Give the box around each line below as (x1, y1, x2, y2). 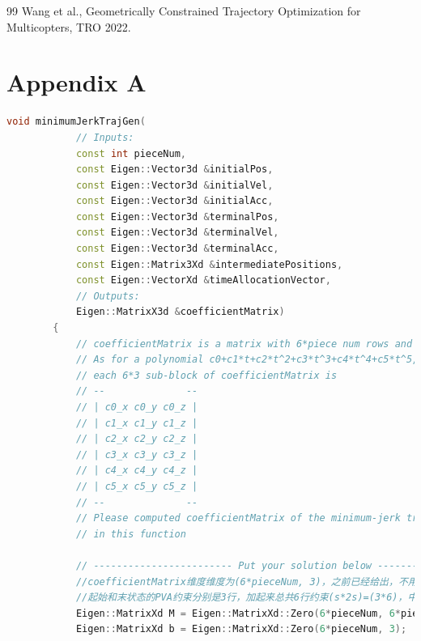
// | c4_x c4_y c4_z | (75, 465, 198, 477)
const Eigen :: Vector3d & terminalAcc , (75, 243, 279, 255)
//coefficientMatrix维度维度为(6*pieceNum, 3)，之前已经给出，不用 (75, 575, 418, 588)
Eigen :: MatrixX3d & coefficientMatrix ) (75, 306, 285, 318)
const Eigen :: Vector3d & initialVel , (75, 179, 274, 191)
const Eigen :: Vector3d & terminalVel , (75, 227, 279, 239)
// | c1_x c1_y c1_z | (75, 417, 198, 429)
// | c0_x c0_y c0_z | (75, 401, 198, 413)
